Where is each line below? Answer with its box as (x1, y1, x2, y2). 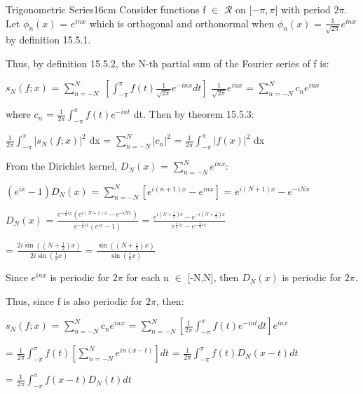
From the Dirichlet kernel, (6, 158, 118, 173)
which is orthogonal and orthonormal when (89, 15, 275, 30)
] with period (275, 2, 331, 16)
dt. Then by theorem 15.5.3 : (133, 107, 254, 121)
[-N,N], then (187, 270, 239, 285)
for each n (126, 270, 170, 285)
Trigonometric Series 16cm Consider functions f (6, 2, 206, 16)
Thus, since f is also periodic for (6, 293, 143, 308)
